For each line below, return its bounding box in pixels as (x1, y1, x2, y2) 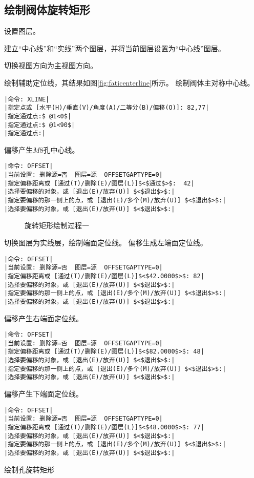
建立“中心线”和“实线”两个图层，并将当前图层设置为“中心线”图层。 (4, 43, 225, 53)
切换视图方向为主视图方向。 (4, 60, 97, 71)
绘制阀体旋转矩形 (4, 2, 90, 17)
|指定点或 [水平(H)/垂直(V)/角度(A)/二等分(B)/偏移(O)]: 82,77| (4, 104, 209, 112)
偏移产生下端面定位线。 (4, 388, 83, 399)
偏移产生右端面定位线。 (4, 313, 83, 323)
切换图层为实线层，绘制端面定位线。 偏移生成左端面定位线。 (4, 237, 207, 247)
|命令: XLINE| (4, 95, 50, 103)
